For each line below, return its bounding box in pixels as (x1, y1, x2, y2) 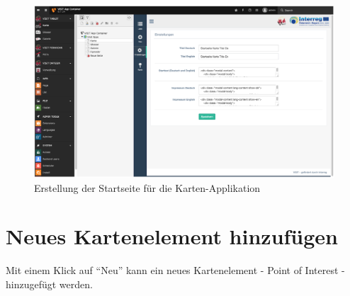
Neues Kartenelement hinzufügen (6, 222, 339, 251)
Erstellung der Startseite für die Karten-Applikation (34, 180, 261, 195)
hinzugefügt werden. (6, 276, 93, 291)
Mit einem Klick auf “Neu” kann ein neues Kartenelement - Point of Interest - (6, 263, 345, 278)
